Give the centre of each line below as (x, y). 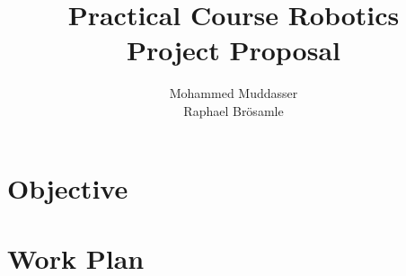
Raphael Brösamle (234, 110)
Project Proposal (234, 50)
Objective (68, 187)
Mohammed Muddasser (234, 93)
